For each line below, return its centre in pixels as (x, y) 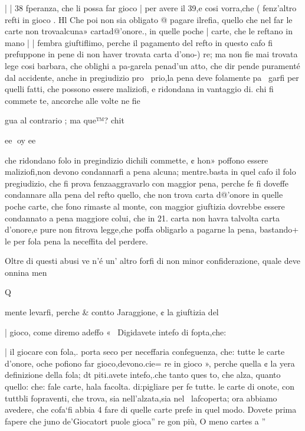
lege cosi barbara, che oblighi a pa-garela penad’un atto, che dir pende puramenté (152, 65)
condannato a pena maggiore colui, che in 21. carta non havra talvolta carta (142, 218)
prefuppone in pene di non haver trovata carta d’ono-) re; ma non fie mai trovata (151, 54)
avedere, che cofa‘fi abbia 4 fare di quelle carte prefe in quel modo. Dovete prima (151, 409)
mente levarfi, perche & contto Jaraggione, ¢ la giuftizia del (112, 312)
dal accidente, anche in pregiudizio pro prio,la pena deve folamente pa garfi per (152, 77)
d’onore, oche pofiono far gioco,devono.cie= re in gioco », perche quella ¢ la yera (150, 363)
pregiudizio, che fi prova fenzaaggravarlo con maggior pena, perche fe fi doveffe (147, 183)
